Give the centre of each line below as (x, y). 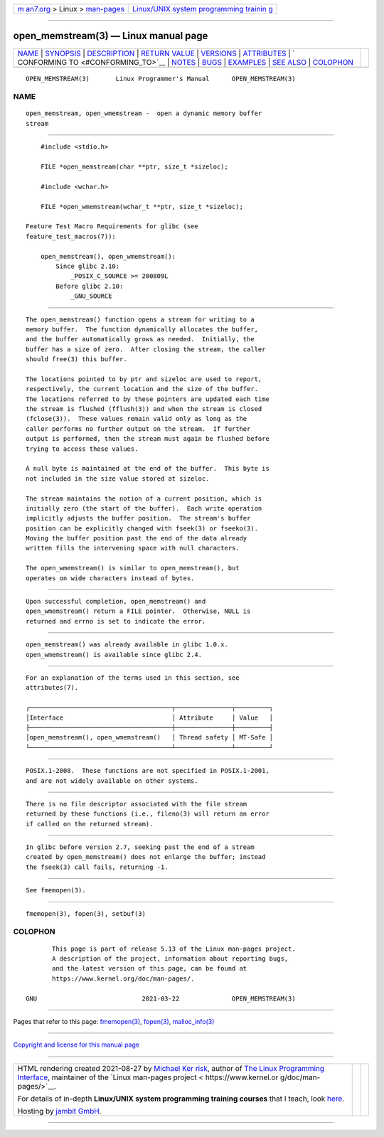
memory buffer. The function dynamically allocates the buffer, (142, 329)
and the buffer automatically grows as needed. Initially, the (140, 339)
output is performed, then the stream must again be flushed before (148, 439)
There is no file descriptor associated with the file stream (137, 804)
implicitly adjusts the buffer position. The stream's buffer (138, 518)
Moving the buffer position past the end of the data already (137, 538)
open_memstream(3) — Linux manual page (111, 36)
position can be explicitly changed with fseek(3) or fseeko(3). (142, 528)
